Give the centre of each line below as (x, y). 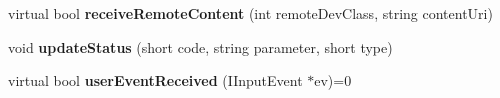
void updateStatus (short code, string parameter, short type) (200, 46)
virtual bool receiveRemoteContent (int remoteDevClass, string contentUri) (250, 13)
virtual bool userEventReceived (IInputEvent (155, 80)
